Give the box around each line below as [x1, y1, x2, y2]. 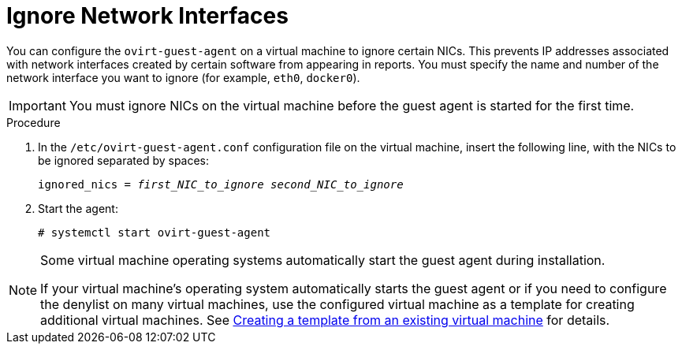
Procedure [6, 115, 61, 129]
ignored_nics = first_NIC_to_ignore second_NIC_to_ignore [38, 177, 404, 191]
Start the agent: [38, 201, 118, 215]
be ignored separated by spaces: [38, 153, 210, 167]
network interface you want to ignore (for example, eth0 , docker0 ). [6, 70, 360, 84]
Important [9, 97, 66, 114]
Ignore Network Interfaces [6, 2, 289, 29]
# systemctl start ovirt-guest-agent [38, 225, 271, 239]
